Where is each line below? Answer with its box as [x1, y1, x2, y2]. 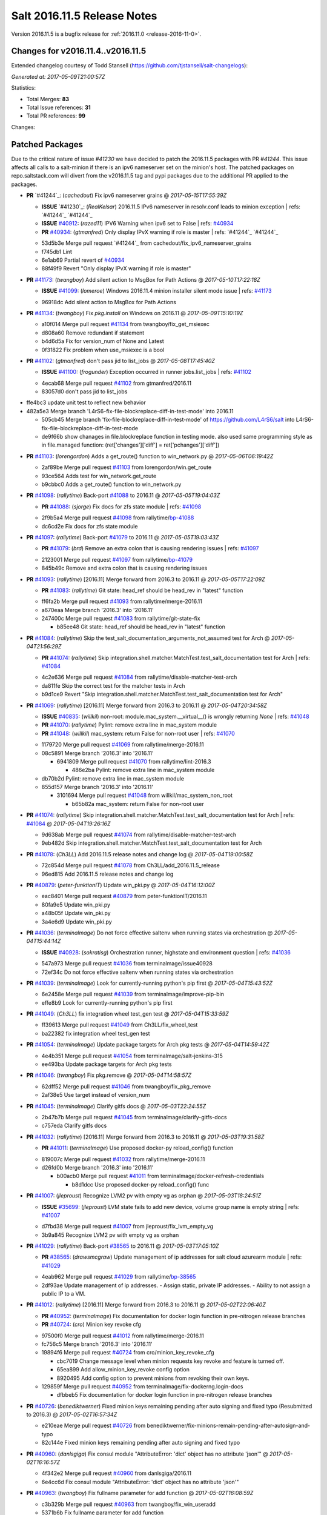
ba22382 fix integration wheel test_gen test [41, 1030, 151, 1037]
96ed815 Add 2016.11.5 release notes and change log [41, 870, 174, 877]
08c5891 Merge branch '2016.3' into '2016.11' [41, 749, 154, 757]
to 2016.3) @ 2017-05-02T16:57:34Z [26, 1411, 117, 1418]
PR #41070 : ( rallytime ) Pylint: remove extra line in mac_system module [41, 721, 217, 728]
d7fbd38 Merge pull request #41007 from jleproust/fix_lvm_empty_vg [41, 1223, 214, 1230]
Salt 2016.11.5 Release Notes [11, 9, 157, 22]
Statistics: [11, 84, 36, 92]
